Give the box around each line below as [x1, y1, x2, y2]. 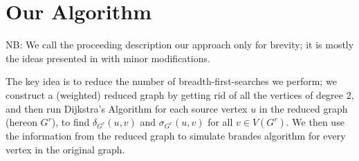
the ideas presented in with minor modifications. [6, 50, 210, 65]
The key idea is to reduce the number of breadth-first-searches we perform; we [6, 74, 337, 88]
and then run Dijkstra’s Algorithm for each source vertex [6, 101, 248, 115]
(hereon [6, 115, 37, 129]
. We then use [286, 115, 344, 129]
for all [208, 115, 233, 129]
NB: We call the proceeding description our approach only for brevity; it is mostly [6, 37, 354, 52]
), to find [51, 115, 90, 129]
